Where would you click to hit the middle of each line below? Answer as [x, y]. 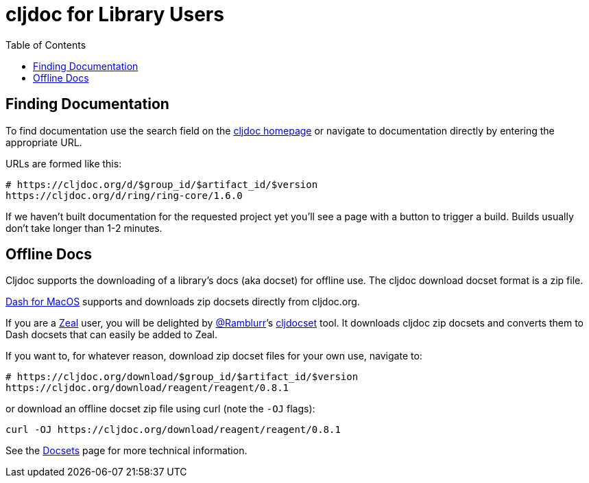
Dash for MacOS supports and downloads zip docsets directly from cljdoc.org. [183, 302]
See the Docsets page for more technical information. [127, 451]
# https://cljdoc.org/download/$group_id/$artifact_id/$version [182, 377]
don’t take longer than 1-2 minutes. [84, 228]
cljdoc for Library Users [115, 14]
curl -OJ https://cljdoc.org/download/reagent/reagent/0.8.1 [173, 430]
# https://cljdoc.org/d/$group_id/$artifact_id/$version [162, 184]
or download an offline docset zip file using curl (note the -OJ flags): [160, 409]
